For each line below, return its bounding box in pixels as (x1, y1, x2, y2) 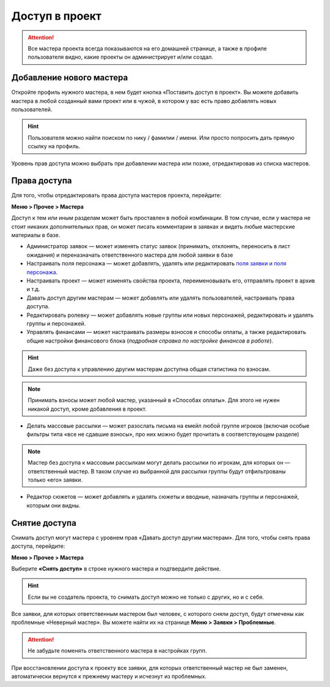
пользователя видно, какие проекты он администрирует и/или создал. (28, 53, 213, 61)
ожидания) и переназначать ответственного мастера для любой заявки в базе (26, 251, 233, 259)
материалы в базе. (11, 232, 61, 239)
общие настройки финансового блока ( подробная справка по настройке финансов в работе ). (26, 337, 274, 344)
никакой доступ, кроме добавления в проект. (28, 405, 147, 412)
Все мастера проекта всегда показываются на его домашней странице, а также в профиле (28, 45, 267, 52)
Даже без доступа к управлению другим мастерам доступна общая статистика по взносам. (28, 365, 271, 373)
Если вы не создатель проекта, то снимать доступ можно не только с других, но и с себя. (28, 593, 264, 601)
